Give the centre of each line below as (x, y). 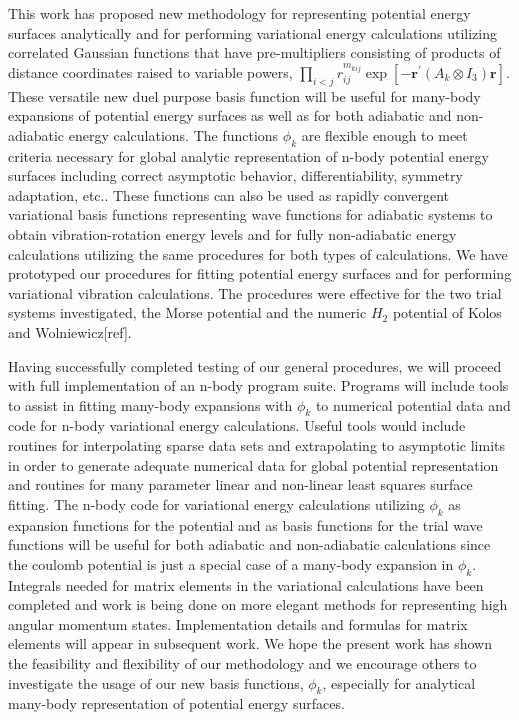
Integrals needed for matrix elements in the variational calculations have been (246, 584)
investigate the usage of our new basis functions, (156, 682)
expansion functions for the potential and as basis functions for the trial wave (245, 524)
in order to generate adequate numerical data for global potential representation (253, 464)
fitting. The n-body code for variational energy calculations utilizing (216, 503)
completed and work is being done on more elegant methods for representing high (258, 604)
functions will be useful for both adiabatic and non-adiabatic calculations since (249, 544)
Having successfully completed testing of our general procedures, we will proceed (255, 365)
